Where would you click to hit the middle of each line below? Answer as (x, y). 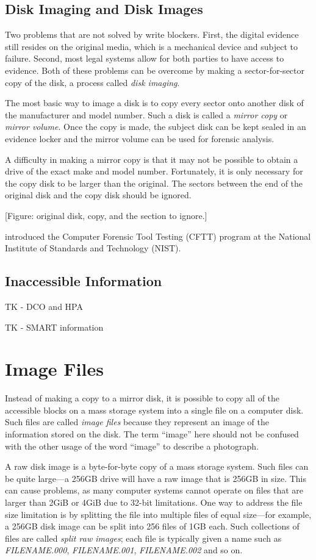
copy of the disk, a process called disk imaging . (92, 82)
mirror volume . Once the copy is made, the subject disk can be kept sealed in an (156, 127)
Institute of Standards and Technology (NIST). (93, 248)
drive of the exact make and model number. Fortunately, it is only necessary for (154, 171)
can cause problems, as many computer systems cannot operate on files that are (154, 490)
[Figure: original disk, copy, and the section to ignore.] (106, 215)
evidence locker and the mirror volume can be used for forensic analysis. (140, 138)
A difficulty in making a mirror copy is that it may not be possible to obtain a (152, 159)
